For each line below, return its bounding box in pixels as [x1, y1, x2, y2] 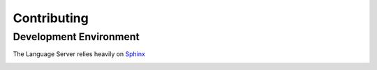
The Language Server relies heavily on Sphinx [13, 50, 146, 58]
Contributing [13, 10, 89, 26]
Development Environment [13, 30, 140, 43]
